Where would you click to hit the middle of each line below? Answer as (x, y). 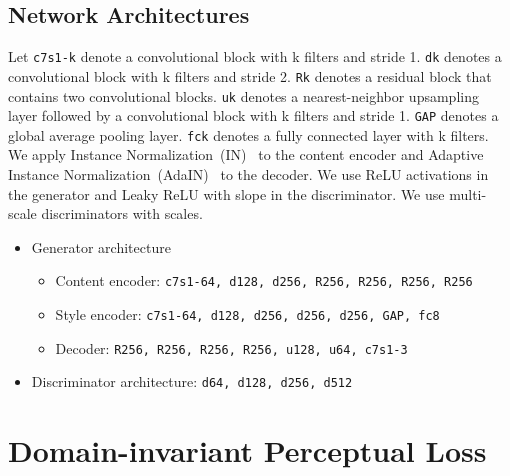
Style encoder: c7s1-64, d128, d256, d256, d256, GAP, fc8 (247, 314)
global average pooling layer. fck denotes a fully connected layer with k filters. (248, 134)
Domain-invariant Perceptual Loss (247, 450)
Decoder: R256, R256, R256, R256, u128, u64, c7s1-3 (231, 347)
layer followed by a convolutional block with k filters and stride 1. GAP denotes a (253, 115)
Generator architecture (101, 246)
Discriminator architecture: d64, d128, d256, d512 (192, 381)
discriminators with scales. (122, 213)
